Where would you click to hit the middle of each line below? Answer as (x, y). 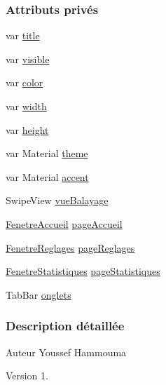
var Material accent (47, 176)
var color (25, 82)
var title (23, 35)
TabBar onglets (39, 294)
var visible (28, 59)
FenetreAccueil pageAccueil (64, 223)
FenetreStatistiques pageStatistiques (83, 271)
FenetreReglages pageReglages (70, 247)
